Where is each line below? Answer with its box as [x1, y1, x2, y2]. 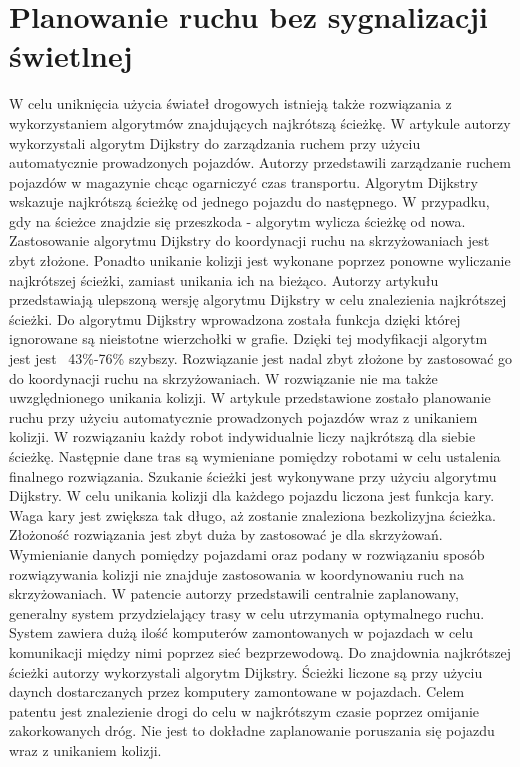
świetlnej [9, 35, 133, 76]
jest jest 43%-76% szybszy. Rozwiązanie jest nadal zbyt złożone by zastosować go [9, 348, 513, 369]
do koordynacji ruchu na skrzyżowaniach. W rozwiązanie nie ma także [9, 367, 438, 388]
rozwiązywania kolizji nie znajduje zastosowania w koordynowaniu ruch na [9, 563, 464, 584]
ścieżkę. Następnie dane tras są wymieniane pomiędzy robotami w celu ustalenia [9, 446, 501, 466]
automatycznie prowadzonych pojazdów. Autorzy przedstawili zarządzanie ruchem [9, 152, 511, 173]
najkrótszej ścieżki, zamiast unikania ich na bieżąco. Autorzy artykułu [9, 269, 439, 290]
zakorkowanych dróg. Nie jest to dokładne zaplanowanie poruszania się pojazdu [9, 720, 495, 741]
